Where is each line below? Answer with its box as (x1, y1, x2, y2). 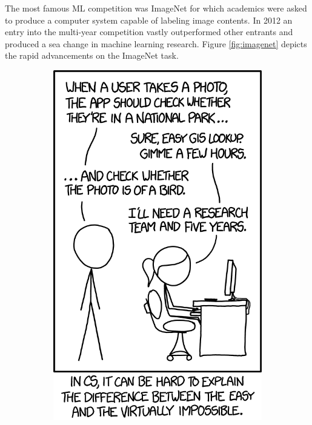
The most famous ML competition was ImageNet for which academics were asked (5, 2, 307, 14)
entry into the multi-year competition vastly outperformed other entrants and (5, 25, 293, 38)
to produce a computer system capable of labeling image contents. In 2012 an (5, 13, 293, 26)
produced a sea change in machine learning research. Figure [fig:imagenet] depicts (5, 37, 307, 50)
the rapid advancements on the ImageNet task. (5, 49, 179, 62)
